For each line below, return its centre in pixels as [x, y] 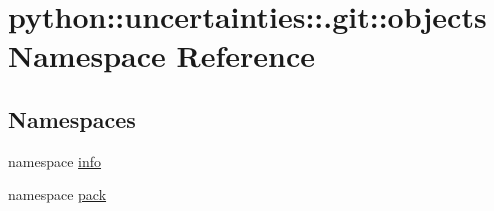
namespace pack [57, 194]
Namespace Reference [161, 55]
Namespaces [72, 118]
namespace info [55, 160]
